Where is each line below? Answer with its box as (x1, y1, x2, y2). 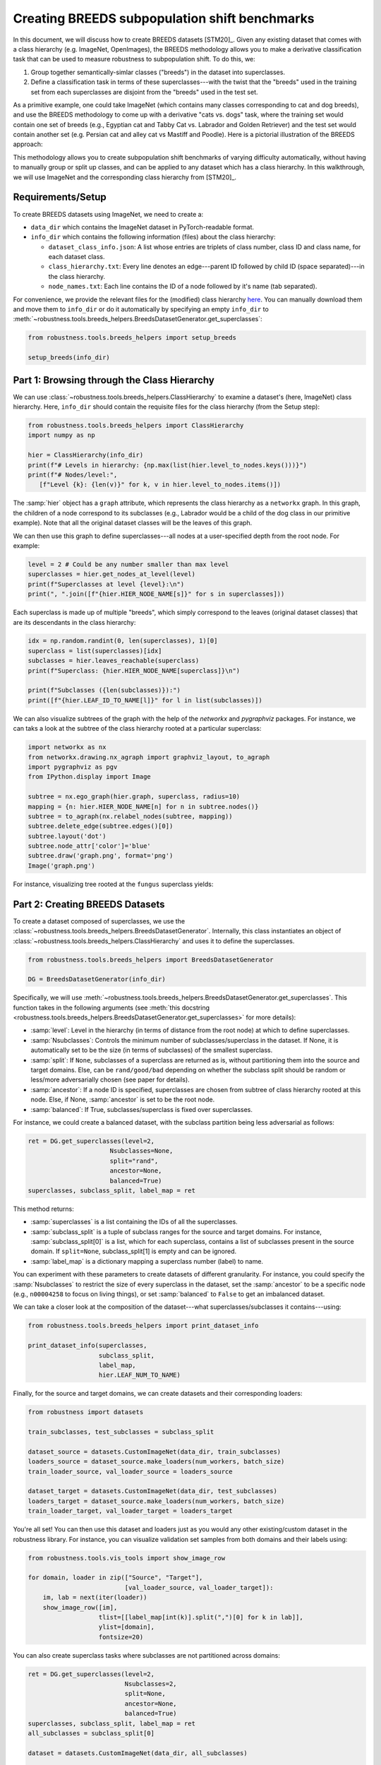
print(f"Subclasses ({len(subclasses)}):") (28, 686, 181, 695)
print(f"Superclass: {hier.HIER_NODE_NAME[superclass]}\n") (28, 666, 241, 674)
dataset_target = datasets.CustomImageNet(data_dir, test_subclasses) (28, 1487, 278, 1495)
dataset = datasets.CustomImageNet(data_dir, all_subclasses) (28, 1749, 248, 1757)
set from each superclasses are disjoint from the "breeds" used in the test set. (30, 88, 258, 96)
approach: (13, 140, 43, 148)
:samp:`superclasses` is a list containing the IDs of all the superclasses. (30, 1218, 238, 1226)
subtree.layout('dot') (28, 832, 107, 840)
